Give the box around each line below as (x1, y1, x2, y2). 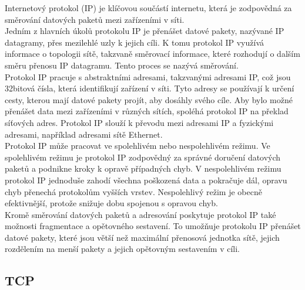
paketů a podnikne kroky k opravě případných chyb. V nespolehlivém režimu (5, 162, 281, 175)
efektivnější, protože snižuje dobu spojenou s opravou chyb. (5, 197, 218, 209)
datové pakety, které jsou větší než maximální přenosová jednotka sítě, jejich (5, 231, 280, 243)
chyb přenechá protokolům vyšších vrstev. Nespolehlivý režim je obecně (5, 185, 262, 197)
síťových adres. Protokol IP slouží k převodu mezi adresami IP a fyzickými (5, 116, 274, 128)
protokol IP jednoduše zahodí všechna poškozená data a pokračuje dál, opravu (5, 173, 287, 186)
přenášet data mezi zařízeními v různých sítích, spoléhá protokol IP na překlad (5, 105, 289, 117)
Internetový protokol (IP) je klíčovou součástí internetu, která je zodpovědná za (5, 2, 292, 13)
